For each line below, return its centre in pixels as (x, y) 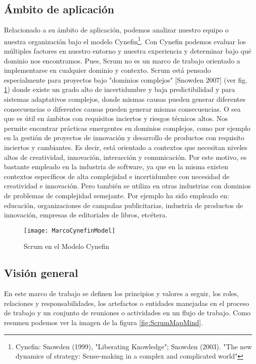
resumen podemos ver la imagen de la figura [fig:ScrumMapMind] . (104, 322)
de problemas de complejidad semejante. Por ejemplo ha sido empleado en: (117, 195)
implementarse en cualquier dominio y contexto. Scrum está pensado (108, 70)
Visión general (41, 273)
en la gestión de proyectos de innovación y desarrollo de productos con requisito (124, 137)
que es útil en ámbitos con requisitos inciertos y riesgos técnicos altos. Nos (116, 118)
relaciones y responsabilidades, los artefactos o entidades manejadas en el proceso (127, 303)
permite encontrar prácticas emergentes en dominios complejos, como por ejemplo (127, 128)
